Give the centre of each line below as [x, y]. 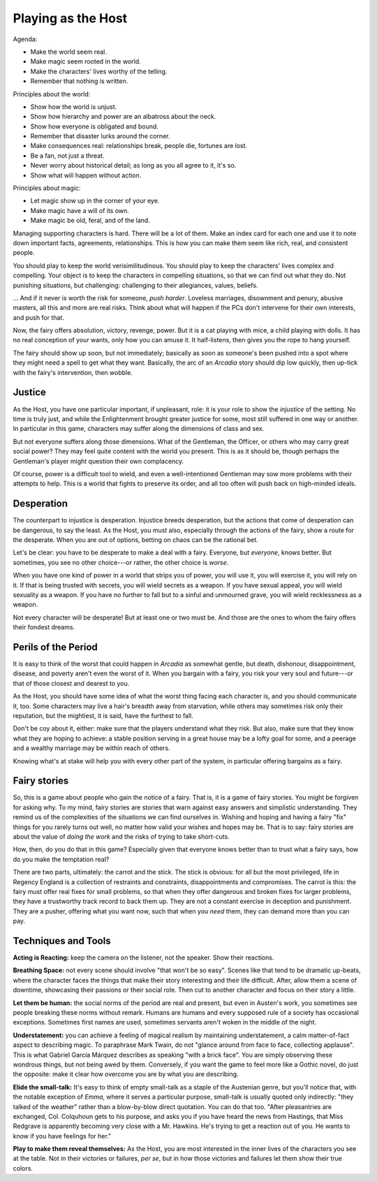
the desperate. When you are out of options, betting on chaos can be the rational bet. [135, 540]
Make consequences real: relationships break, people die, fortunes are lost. [139, 146]
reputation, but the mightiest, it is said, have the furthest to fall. [103, 715]
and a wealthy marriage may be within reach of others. [91, 748]
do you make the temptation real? [61, 859]
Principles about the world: [52, 94]
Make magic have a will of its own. [80, 210]
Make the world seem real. [69, 52]
